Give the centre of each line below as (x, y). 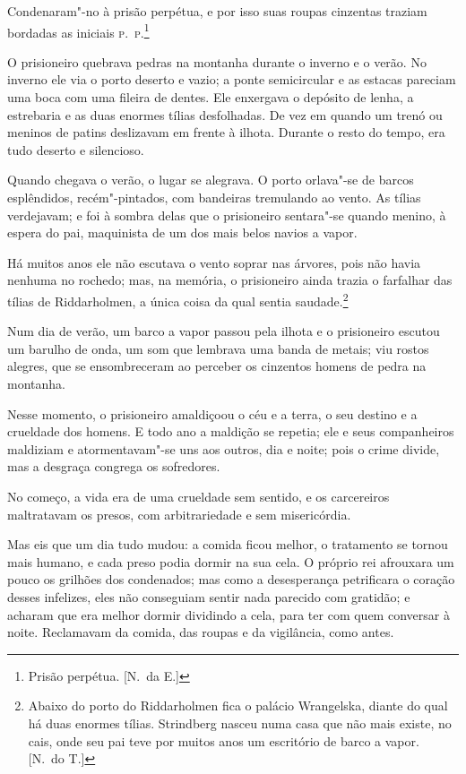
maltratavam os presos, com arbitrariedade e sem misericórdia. (179, 514)
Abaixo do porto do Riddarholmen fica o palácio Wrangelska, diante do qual (238, 705)
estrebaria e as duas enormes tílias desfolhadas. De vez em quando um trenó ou (225, 114)
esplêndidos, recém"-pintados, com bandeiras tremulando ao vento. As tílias (214, 197)
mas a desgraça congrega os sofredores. (114, 466)
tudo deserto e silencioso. (76, 149)
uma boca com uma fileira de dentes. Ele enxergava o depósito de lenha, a (211, 97)
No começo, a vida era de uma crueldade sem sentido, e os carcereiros (198, 496)
